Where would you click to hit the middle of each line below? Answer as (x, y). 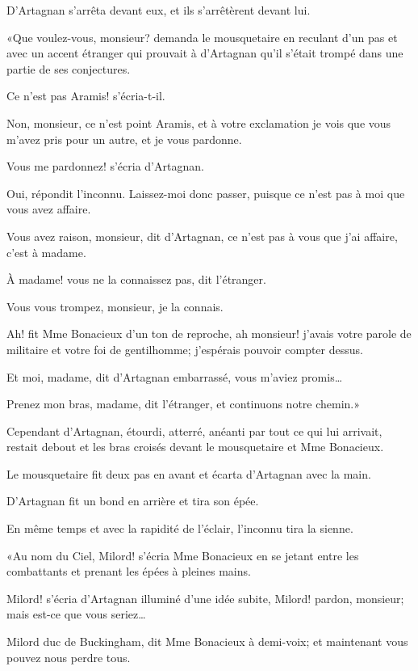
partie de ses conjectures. (69, 68)
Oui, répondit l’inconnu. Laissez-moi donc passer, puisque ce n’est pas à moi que (206, 193)
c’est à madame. (46, 252)
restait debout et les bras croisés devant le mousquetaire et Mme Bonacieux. (195, 447)
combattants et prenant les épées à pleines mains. (129, 571)
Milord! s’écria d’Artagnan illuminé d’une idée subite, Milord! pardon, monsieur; (205, 598)
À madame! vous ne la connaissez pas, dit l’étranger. (136, 279)
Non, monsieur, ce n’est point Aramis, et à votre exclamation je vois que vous (199, 122)
